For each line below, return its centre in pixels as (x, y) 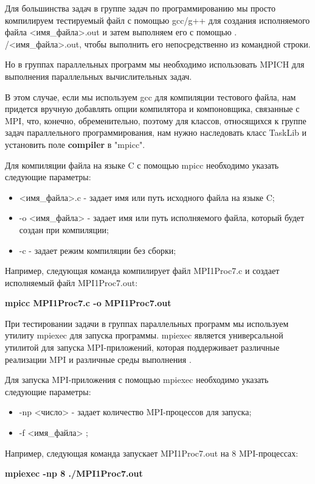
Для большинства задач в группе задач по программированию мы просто (140, 8)
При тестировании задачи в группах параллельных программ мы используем (147, 323)
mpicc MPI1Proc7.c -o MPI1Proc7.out (88, 303)
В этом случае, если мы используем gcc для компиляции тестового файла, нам (151, 96)
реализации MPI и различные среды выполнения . (98, 359)
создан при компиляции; (64, 229)
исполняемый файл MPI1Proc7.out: (71, 282)
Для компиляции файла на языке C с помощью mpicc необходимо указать (142, 165)
